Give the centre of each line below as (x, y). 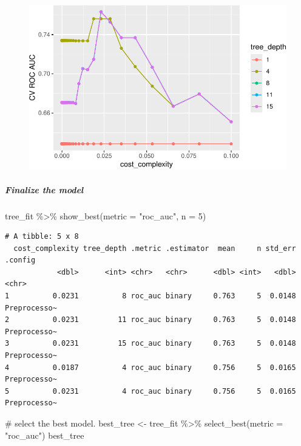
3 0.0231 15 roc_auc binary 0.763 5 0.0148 (150, 344)
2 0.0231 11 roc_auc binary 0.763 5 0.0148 (150, 320)
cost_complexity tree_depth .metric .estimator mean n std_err (155, 248)
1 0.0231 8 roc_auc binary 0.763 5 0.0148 (150, 296)
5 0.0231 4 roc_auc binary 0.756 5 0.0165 (150, 391)
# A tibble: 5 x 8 (42, 237)
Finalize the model (44, 189)
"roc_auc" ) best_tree (45, 435)
